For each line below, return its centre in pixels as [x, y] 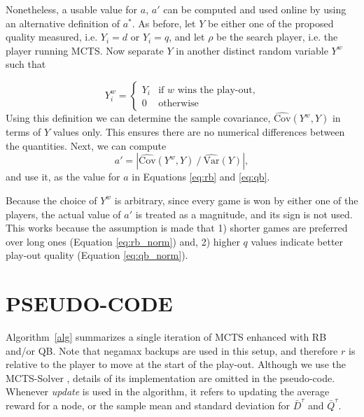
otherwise [178, 104]
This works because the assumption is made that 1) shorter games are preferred [177, 228]
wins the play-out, [216, 90]
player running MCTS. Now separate [85, 50]
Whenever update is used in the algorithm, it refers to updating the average [168, 391]
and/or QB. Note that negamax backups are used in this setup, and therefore [172, 350]
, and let [187, 37]
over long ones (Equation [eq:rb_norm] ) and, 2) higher [123, 241]
